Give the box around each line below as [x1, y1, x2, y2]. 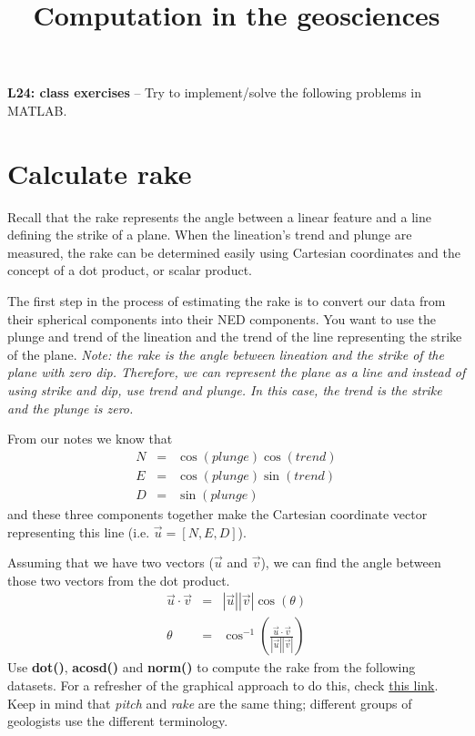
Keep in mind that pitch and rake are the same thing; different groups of [7, 693, 412, 712]
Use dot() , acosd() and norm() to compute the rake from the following [7, 658, 416, 677]
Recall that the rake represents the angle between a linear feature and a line [7, 207, 432, 226]
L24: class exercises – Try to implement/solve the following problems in [7, 83, 422, 102]
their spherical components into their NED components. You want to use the [7, 309, 436, 328]
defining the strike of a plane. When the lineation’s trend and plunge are [7, 225, 412, 244]
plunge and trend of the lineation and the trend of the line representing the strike [7, 327, 462, 346]
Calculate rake [7, 154, 192, 191]
